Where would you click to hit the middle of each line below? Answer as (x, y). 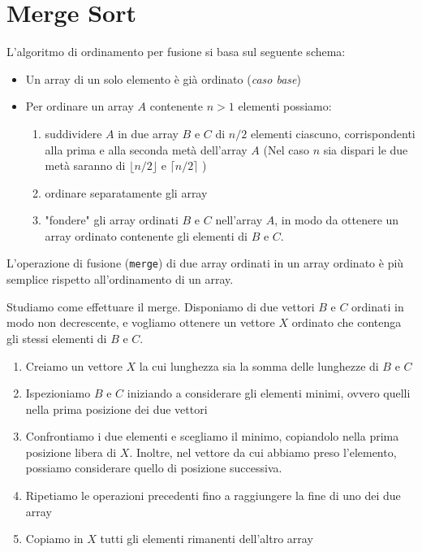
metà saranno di (85, 165)
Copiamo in (54, 539)
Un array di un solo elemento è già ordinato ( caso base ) (163, 78)
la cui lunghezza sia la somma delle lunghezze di (259, 365)
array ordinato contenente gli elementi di (146, 235)
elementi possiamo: (285, 106)
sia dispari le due (366, 149)
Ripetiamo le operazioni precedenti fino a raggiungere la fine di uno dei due (213, 495)
